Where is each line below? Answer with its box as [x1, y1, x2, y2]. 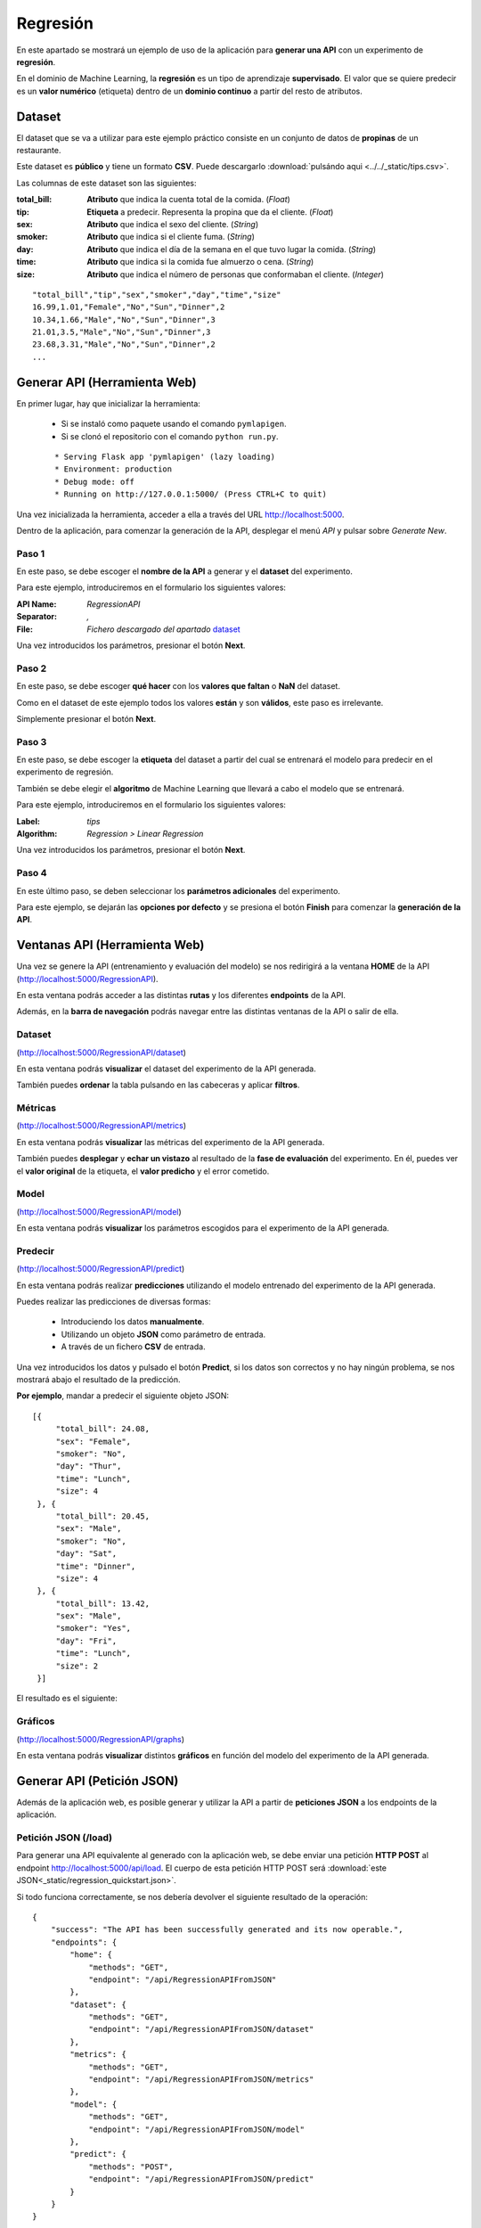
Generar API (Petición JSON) [16, 1773, 179, 1789]
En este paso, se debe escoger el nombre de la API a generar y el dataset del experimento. [16, 566, 354, 577]
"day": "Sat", [55, 1549, 118, 1559]
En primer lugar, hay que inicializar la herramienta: [16, 397, 200, 409]
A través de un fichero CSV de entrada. [61, 1341, 206, 1352]
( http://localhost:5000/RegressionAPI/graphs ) [16, 1733, 184, 1744]
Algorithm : [16, 829, 58, 840]
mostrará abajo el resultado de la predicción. [16, 1374, 182, 1385]
